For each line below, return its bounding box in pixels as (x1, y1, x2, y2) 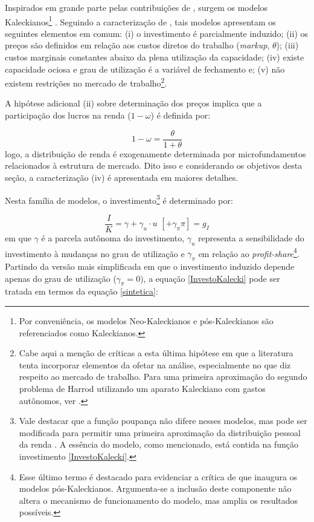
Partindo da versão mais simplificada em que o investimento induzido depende (5, 260, 295, 273)
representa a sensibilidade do (198, 231, 304, 244)
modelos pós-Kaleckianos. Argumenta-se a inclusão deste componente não (19, 482, 292, 495)
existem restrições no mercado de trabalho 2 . (5, 75, 167, 89)
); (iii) (276, 39, 299, 51)
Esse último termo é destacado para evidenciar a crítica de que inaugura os (19, 470, 298, 483)
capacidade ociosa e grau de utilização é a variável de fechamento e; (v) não (5, 62, 285, 75)
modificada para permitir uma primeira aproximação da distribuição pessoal (19, 426, 301, 439)
